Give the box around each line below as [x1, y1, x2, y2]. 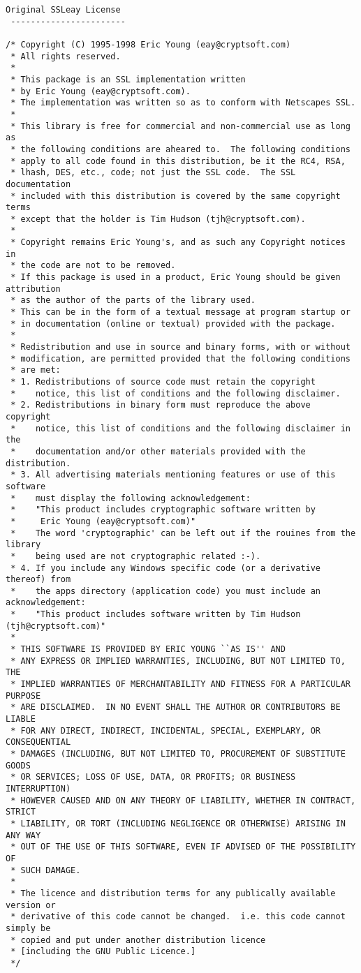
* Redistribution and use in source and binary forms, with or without [10, 342, 351, 352]
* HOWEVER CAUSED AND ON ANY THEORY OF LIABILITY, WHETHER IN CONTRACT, [10, 795, 356, 805]
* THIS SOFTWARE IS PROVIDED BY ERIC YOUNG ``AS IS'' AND [10, 644, 286, 655]
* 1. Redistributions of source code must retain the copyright [10, 377, 316, 387]
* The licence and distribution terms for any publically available [10, 888, 336, 898]
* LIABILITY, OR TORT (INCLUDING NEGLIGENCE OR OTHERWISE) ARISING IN [10, 818, 346, 829]
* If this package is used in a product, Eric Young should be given [10, 272, 341, 283]
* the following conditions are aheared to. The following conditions [10, 144, 351, 154]
